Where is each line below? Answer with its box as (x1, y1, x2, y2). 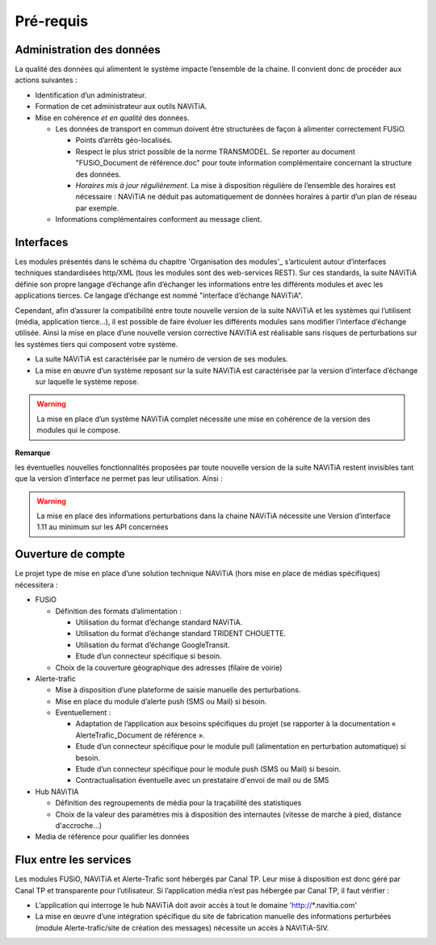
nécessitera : (15, 579, 58, 589)
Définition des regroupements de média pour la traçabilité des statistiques (55, 798, 302, 808)
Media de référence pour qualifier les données (35, 832, 190, 842)
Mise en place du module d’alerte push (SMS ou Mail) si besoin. (55, 696, 267, 706)
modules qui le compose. (36, 425, 121, 435)
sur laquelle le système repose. (35, 376, 139, 387)
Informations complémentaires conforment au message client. (55, 215, 262, 224)
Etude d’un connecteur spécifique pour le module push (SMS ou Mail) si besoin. (75, 764, 342, 774)
